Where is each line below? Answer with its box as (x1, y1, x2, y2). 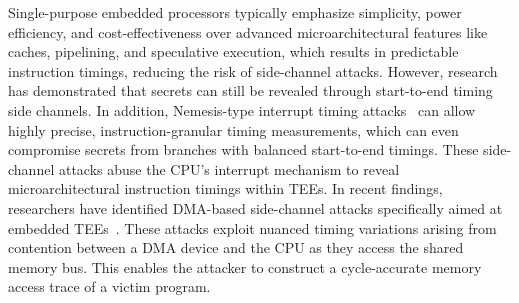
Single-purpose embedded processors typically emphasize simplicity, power (8, 2, 462, 22)
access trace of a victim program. (8, 276, 211, 297)
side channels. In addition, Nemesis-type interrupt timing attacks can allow (8, 99, 476, 120)
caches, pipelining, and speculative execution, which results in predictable (8, 41, 459, 62)
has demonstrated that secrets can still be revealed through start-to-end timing (8, 80, 493, 101)
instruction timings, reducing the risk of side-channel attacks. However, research (8, 60, 498, 81)
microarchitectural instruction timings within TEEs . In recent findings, (8, 178, 443, 199)
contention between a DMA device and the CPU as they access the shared (8, 237, 464, 258)
